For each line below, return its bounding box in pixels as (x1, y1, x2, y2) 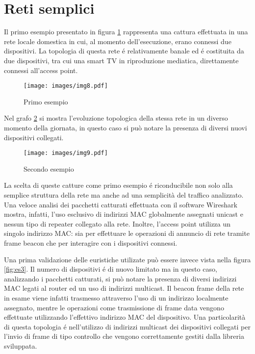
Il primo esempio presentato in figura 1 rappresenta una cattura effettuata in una (4, 26, 248, 37)
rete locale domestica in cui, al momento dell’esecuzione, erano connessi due (4, 36, 231, 46)
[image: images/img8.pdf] (24, 82, 108, 90)
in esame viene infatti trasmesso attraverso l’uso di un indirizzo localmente (4, 292, 229, 303)
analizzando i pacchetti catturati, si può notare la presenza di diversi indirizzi (4, 273, 237, 283)
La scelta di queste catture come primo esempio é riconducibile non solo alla (4, 180, 233, 190)
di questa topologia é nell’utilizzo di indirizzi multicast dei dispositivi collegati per (4, 321, 251, 331)
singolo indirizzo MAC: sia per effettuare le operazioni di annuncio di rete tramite (4, 228, 250, 238)
